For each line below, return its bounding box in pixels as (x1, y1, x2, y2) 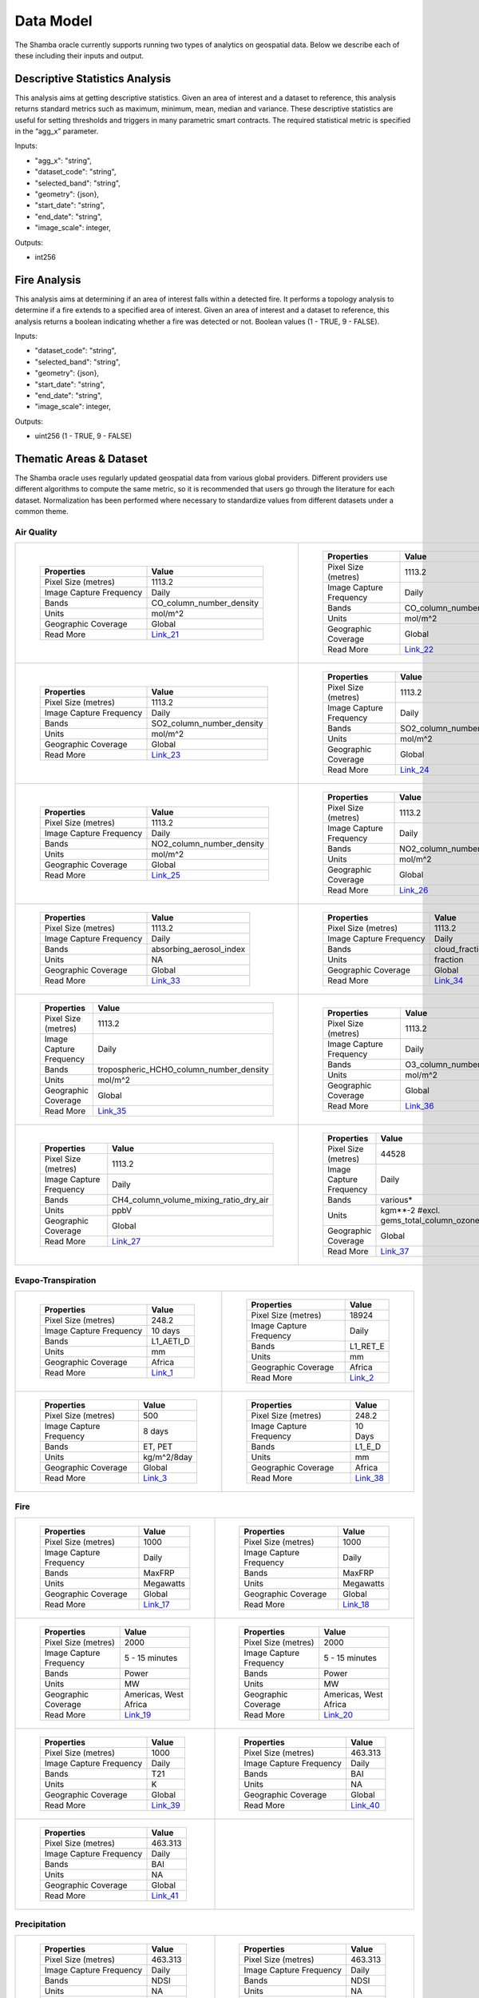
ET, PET (143, 1441, 173, 1452)
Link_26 (399, 885, 429, 896)
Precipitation (14, 1919, 66, 1930)
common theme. (14, 507, 69, 516)
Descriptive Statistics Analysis (14, 72, 172, 86)
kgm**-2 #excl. (380, 1205, 441, 1216)
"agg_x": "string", (34, 156, 92, 165)
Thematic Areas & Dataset (14, 452, 148, 465)
